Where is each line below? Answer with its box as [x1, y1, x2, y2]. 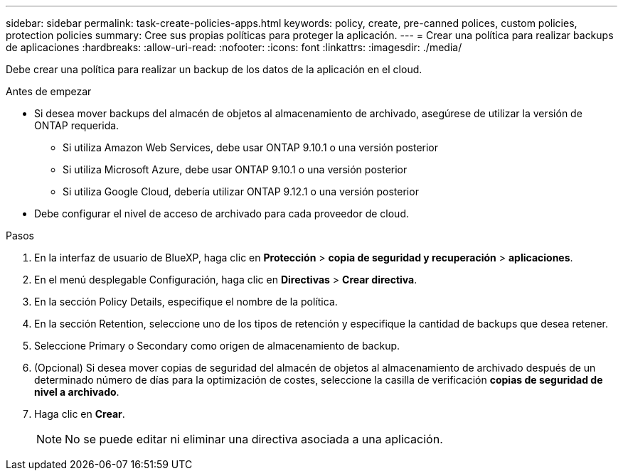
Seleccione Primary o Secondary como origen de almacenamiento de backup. [34, 340, 400, 352]
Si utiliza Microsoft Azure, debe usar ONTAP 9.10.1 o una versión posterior [63, 163, 408, 175]
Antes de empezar [6, 85, 92, 97]
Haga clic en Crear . [34, 408, 125, 420]
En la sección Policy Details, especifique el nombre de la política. [34, 296, 338, 308]
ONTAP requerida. [34, 119, 119, 131]
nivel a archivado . [34, 386, 119, 398]
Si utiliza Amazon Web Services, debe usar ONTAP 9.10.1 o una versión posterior [63, 141, 439, 153]
